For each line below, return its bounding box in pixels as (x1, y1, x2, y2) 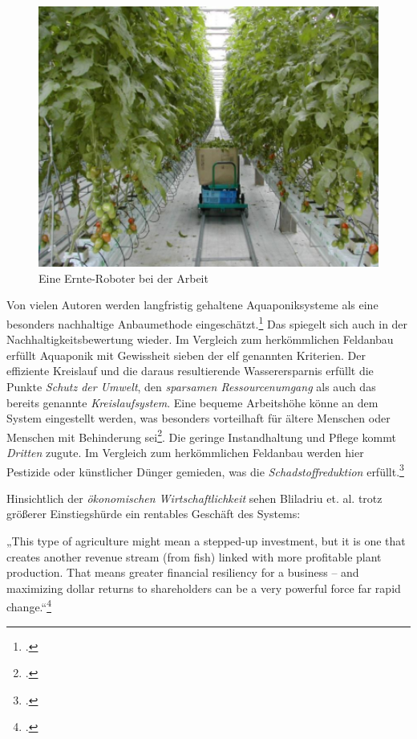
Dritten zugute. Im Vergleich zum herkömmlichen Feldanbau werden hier (6, 443, 364, 460)
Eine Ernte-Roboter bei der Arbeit (38, 269, 208, 286)
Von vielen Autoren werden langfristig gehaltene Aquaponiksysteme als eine (6, 296, 379, 313)
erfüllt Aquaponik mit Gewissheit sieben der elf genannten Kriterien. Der (6, 346, 366, 363)
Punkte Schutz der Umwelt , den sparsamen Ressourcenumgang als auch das (6, 378, 376, 394)
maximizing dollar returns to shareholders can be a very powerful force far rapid (6, 579, 401, 596)
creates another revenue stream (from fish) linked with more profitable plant (6, 548, 382, 565)
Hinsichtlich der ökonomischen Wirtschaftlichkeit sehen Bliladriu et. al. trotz (6, 489, 383, 506)
